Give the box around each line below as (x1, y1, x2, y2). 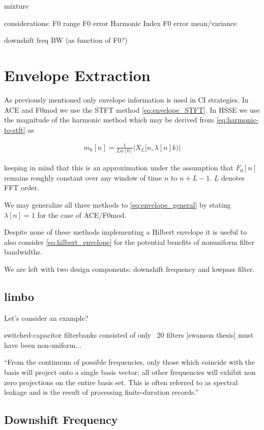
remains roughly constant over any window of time (4, 172, 162, 183)
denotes (221, 172, 245, 183)
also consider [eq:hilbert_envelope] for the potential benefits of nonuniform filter (4, 236, 255, 247)
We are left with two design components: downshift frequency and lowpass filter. (4, 263, 255, 274)
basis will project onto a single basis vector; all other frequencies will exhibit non (4, 367, 256, 377)
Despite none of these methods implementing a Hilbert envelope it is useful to (4, 226, 247, 237)
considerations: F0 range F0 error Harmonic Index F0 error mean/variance (4, 17, 237, 28)
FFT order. (4, 182, 39, 193)
